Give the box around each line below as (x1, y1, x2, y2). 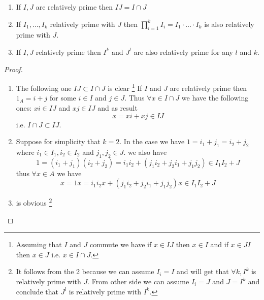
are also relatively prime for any (134, 46, 233, 57)
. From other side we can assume (87, 276, 189, 287)
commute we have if (89, 239, 152, 250)
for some (50, 92, 76, 103)
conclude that (16, 286, 59, 296)
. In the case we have (119, 136, 185, 147)
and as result (97, 103, 138, 113)
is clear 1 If (108, 81, 142, 93)
